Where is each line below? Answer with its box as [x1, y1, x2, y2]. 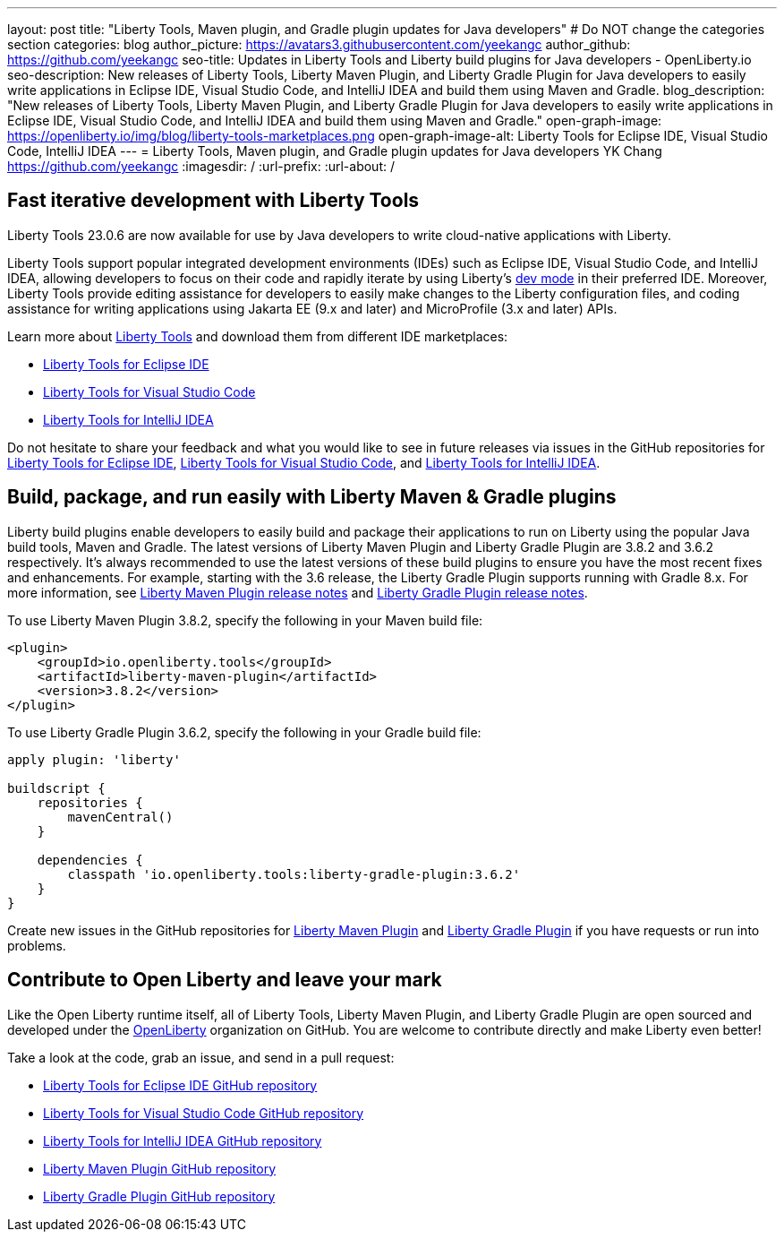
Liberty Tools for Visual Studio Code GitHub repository [43, 1105, 364, 1121]
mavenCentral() [67, 809, 174, 824]
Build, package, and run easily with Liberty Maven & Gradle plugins [7, 486, 617, 509]
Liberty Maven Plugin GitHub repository [43, 1160, 277, 1176]
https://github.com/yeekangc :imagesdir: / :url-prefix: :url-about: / [7, 159, 395, 174]
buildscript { [7, 780, 106, 796]
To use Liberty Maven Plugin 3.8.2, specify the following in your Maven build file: [7, 612, 483, 628]
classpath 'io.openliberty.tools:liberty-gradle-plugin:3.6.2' [67, 866, 521, 882]
